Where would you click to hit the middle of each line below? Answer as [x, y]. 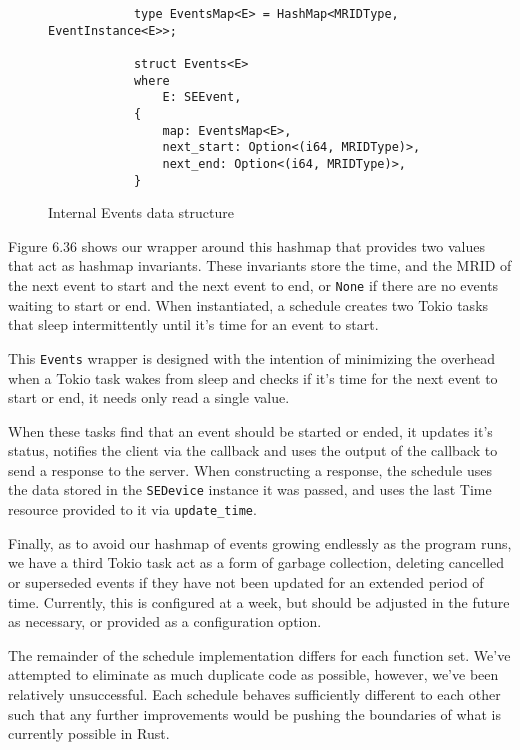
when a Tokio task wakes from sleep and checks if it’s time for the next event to [253, 377]
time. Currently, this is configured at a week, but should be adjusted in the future [259, 601]
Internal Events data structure [141, 212]
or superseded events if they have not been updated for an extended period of [246, 581]
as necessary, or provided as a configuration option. [165, 621]
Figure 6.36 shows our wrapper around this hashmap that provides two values [246, 245]
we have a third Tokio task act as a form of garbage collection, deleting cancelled [256, 562]
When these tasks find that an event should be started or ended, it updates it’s [250, 430]
